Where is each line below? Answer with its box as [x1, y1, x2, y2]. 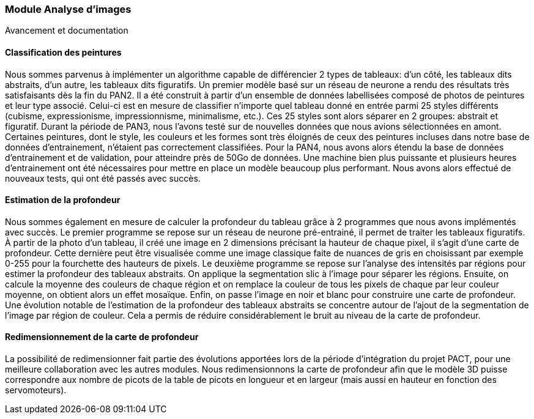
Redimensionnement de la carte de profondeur [5, 332, 199, 343]
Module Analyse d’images [5, 3, 132, 15]
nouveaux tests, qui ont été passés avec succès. [5, 172, 201, 184]
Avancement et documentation [5, 25, 128, 36]
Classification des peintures [5, 46, 122, 57]
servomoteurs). [5, 385, 67, 396]
